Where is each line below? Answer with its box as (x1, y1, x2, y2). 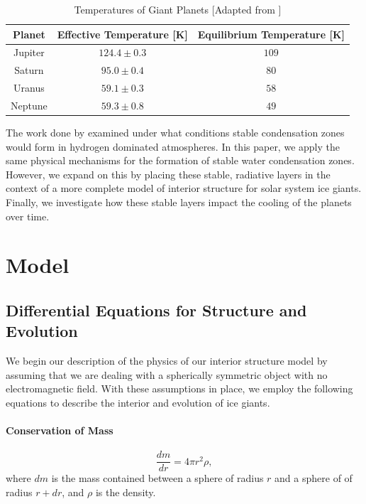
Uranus (13, 80, 45, 95)
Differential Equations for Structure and (6, 299, 307, 321)
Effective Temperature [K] (57, 26, 188, 41)
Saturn (14, 63, 44, 77)
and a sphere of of (274, 471, 353, 486)
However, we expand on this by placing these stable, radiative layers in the (6, 166, 331, 181)
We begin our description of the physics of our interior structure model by (6, 353, 328, 368)
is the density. (95, 485, 156, 500)
